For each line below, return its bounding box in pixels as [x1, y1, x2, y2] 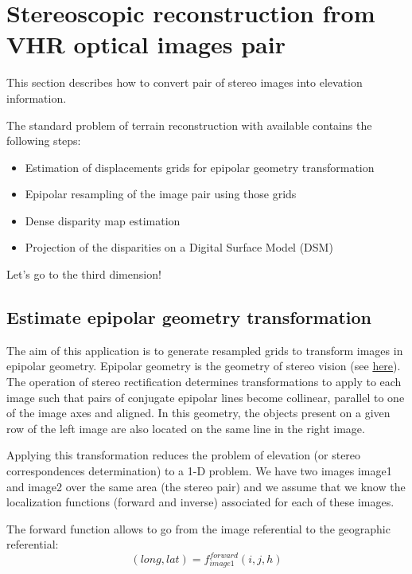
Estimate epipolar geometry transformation [6, 305, 372, 330]
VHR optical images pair [6, 28, 286, 61]
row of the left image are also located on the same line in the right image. [6, 420, 365, 436]
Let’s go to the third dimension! [6, 266, 161, 283]
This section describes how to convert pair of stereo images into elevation [6, 74, 363, 91]
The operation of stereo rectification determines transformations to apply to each [6, 373, 402, 390]
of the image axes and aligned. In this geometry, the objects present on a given [6, 404, 391, 421]
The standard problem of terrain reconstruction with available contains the [6, 116, 372, 133]
